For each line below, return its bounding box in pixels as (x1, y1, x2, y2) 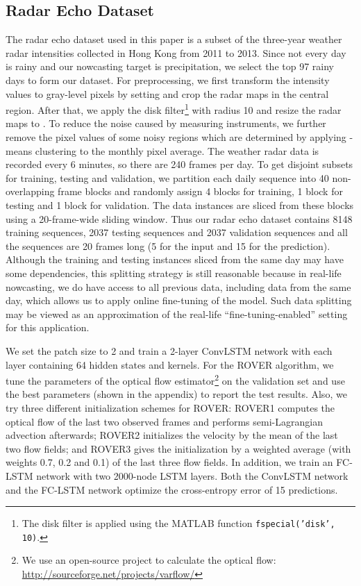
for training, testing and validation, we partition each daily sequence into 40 (6, 170, 329, 185)
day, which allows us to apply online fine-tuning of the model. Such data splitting (6, 293, 352, 308)
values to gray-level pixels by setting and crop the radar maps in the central (6, 86, 329, 101)
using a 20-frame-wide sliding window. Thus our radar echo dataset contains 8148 (6, 211, 353, 226)
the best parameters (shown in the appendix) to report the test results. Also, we (6, 387, 347, 401)
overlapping (6, 184, 55, 199)
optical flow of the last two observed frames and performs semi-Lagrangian (6, 414, 323, 428)
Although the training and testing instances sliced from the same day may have (6, 252, 344, 267)
